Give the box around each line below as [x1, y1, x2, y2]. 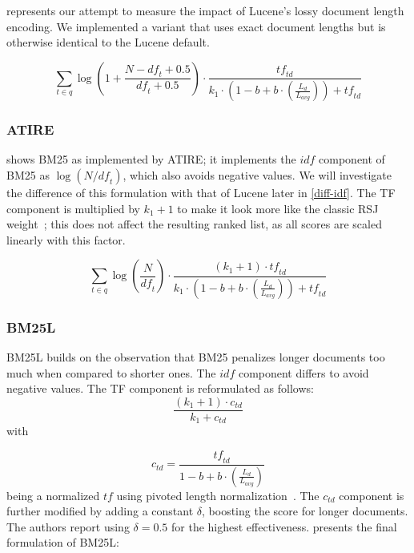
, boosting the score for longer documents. [202, 503, 408, 519]
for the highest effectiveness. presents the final [171, 518, 397, 535]
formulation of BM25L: [6, 534, 119, 551]
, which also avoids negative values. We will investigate [123, 167, 392, 184]
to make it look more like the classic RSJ [177, 200, 379, 216]
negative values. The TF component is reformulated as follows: [6, 380, 314, 397]
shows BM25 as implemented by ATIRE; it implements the [6, 151, 296, 168]
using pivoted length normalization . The [116, 486, 320, 503]
